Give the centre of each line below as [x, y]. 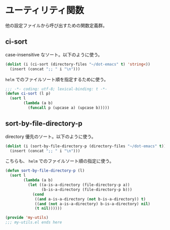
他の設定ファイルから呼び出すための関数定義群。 [56, 25]
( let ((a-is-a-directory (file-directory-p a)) [79, 185]
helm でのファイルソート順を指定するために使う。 [57, 79]
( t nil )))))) [48, 209]
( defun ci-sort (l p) [28, 94]
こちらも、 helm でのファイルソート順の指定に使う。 [60, 161]
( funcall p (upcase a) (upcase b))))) [69, 108]
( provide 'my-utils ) [27, 218]
